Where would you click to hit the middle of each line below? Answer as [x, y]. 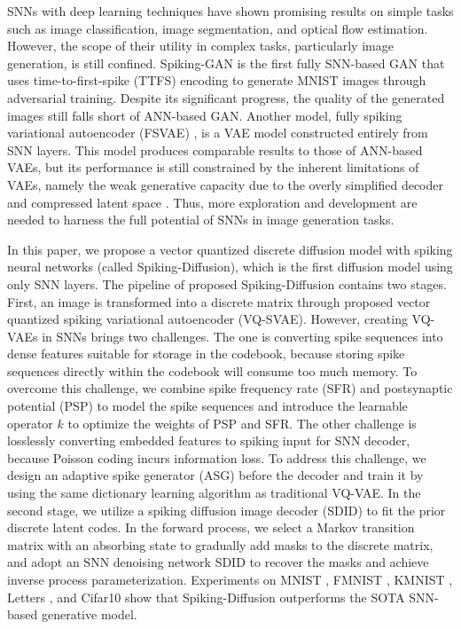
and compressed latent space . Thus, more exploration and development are [212, 202]
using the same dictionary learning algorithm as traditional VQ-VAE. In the [214, 493]
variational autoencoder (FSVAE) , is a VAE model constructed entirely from [218, 133]
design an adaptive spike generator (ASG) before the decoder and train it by [215, 475]
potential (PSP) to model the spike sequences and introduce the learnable [207, 406]
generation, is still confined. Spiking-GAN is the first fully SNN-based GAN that [226, 63]
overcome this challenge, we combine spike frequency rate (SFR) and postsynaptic [230, 388]
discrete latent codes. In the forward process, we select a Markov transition [211, 527]
